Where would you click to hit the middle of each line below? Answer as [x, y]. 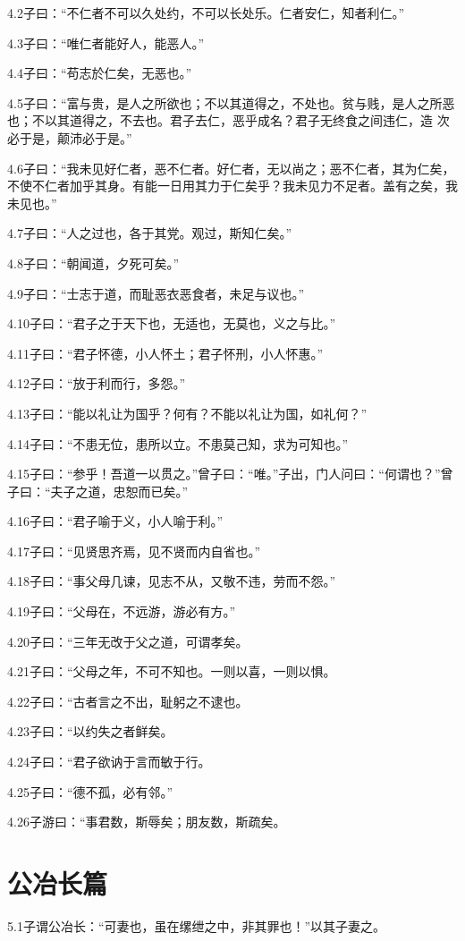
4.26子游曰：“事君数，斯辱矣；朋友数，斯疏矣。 [147, 822]
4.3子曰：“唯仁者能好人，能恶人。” [106, 42]
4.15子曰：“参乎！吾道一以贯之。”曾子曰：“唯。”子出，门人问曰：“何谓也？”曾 [230, 474]
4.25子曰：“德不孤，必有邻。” [90, 791]
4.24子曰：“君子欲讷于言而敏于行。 [109, 762]
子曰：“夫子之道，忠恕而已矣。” [98, 491]
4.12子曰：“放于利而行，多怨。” [97, 383]
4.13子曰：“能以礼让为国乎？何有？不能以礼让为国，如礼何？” [187, 413]
